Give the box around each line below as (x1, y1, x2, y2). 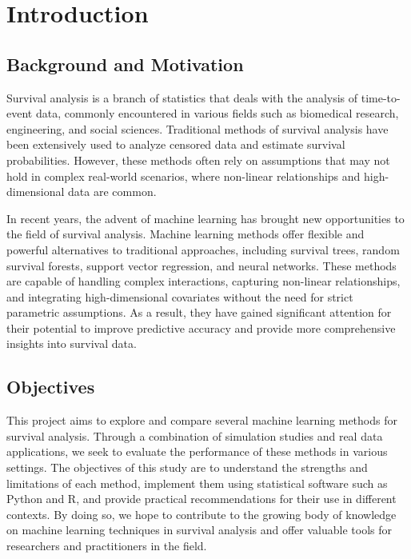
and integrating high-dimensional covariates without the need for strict (6, 288, 353, 305)
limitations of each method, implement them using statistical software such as (6, 474, 388, 491)
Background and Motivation (6, 51, 244, 76)
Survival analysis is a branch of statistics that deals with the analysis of (6, 89, 358, 106)
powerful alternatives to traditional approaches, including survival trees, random (6, 241, 400, 258)
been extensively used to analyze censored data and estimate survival (6, 136, 345, 153)
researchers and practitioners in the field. (6, 537, 207, 554)
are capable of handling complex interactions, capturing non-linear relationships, (6, 273, 401, 289)
